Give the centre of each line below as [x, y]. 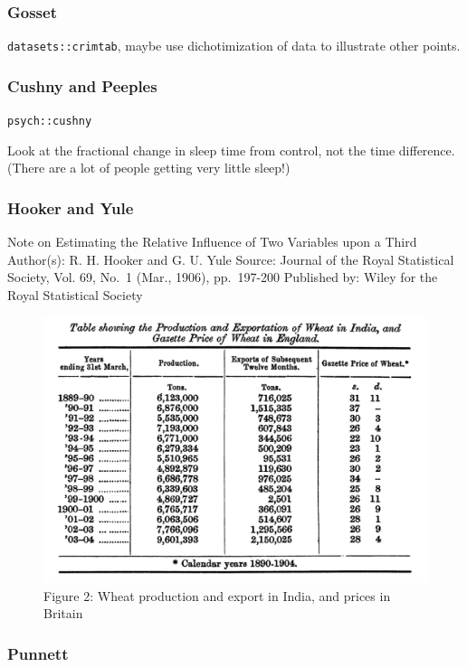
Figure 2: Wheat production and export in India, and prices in [217, 595]
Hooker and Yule [71, 207]
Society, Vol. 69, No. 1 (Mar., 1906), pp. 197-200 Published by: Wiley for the [223, 277]
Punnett [38, 653]
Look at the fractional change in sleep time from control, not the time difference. [231, 150]
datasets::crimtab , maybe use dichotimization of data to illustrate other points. [234, 46]
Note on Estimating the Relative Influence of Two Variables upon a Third [212, 242]
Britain [63, 613]
